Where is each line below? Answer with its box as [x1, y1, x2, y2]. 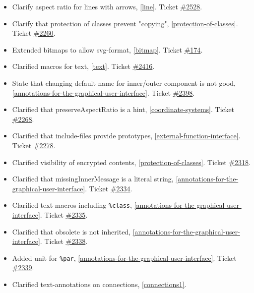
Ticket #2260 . [12, 28, 56, 38]
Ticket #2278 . [12, 140, 56, 150]
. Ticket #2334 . [85, 183, 132, 193]
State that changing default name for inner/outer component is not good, [12, 77, 236, 88]
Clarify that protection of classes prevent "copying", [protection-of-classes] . [12, 18, 238, 28]
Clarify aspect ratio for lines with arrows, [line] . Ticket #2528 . [12, 1, 202, 11]
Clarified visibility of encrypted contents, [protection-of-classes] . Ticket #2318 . [12, 157, 251, 167]
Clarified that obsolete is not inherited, [12, 226, 131, 236]
